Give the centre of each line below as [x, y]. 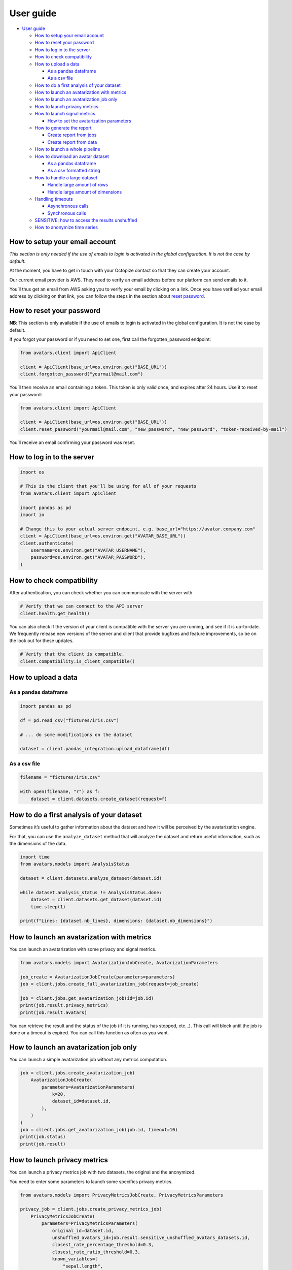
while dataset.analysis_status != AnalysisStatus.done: [91, 892]
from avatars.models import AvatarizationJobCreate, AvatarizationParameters [119, 962]
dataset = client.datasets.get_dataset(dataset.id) [96, 900]
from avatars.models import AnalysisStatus [75, 864]
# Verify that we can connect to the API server [82, 606]
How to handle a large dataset [66, 177]
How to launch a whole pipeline [68, 149]
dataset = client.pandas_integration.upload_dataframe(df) [95, 749]
